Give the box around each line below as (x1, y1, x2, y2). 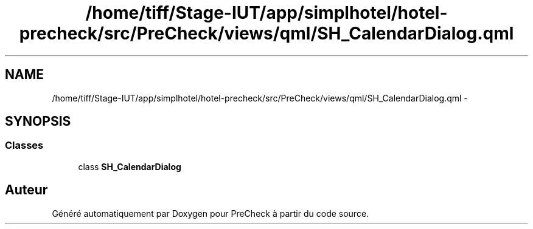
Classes (5, 139, 44, 152)
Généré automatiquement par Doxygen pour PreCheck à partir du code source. (52, 208, 369, 219)
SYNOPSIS (5, 114, 71, 129)
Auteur (5, 182, 48, 198)
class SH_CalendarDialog (78, 161, 181, 172)
